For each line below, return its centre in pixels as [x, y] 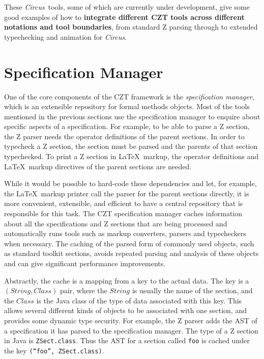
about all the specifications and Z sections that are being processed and [116, 223]
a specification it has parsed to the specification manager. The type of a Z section [131, 330]
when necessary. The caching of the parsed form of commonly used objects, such [129, 243]
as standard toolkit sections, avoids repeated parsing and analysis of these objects [131, 253]
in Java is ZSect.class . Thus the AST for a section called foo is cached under [127, 340]
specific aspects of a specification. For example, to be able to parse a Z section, [127, 126]
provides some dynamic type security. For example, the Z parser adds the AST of [131, 320]
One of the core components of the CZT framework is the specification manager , [129, 96]
